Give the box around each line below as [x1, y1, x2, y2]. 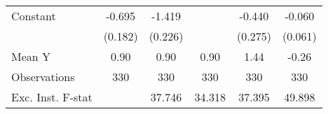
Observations [11, 69, 75, 85]
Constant [11, 8, 56, 24]
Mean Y [11, 48, 51, 64]
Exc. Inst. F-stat [11, 89, 93, 105]
